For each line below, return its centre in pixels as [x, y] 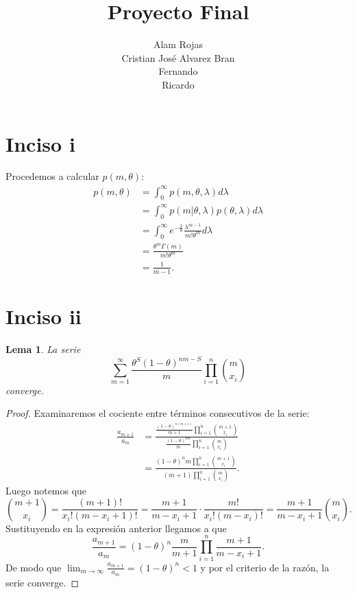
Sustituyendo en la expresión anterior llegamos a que [116, 528]
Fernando [178, 71]
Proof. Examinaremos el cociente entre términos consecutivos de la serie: [158, 413]
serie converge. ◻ [42, 582]
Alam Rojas [178, 44]
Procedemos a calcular [52, 176]
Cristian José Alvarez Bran [178, 57]
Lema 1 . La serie [43, 349]
